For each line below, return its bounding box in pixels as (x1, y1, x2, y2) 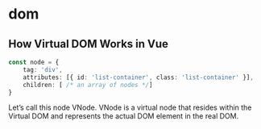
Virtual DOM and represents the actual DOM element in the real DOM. (8, 111, 239, 121)
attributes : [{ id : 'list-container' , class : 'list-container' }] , (23, 73, 254, 81)
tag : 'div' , (23, 65, 63, 73)
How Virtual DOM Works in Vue (8, 37, 169, 51)
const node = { (8, 58, 60, 66)
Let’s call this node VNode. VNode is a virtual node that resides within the (8, 102, 252, 113)
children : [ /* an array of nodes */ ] (23, 81, 153, 89)
